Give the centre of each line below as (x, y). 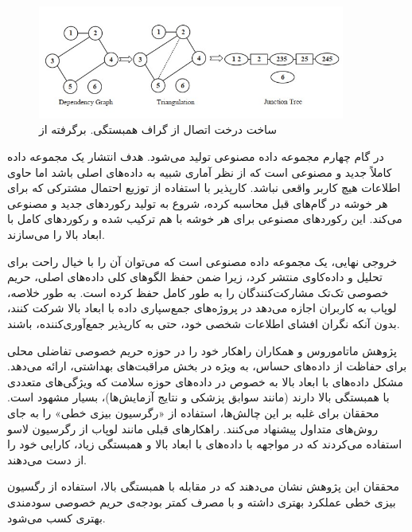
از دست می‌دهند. (47, 459)
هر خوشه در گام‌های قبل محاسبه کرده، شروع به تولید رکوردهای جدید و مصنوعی (198, 203)
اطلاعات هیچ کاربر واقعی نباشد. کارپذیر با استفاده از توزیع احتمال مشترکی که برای (204, 188)
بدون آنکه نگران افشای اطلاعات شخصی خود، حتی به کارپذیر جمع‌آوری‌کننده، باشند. (204, 323)
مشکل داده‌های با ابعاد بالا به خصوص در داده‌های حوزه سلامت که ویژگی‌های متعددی (206, 381)
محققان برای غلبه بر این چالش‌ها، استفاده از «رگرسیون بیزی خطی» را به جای (193, 412)
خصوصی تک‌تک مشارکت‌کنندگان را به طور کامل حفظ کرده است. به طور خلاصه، (198, 292)
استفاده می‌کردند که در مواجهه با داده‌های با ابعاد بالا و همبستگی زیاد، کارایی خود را (205, 444)
